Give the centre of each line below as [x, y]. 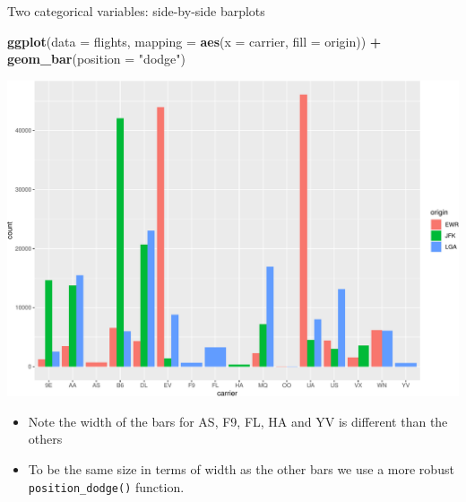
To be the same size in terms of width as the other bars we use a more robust [241, 468]
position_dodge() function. [106, 486]
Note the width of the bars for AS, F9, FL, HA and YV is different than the [238, 421]
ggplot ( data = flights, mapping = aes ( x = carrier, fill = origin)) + [194, 41]
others [45, 439]
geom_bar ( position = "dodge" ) [96, 59]
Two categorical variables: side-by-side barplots [136, 11]
